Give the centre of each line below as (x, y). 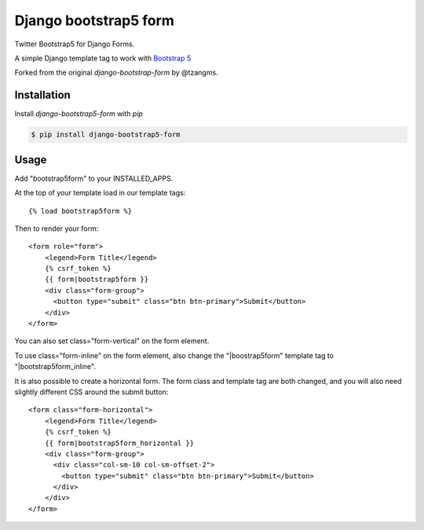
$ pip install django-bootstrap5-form (106, 135)
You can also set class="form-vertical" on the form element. (112, 341)
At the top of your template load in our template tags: (100, 193)
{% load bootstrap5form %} (80, 211)
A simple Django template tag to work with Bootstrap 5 (103, 58)
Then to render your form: (57, 228)
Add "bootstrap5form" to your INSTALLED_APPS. (94, 178)
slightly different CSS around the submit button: (91, 392)
